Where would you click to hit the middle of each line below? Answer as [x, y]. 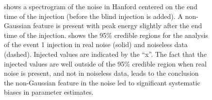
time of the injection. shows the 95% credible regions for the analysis [106, 35]
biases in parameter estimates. [49, 92]
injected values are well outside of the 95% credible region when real [105, 63]
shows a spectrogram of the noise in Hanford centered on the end [101, 6]
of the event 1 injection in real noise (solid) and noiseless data [96, 44]
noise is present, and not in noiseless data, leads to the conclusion [101, 73]
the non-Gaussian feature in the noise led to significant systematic [102, 82]
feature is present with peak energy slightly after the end [118, 25]
